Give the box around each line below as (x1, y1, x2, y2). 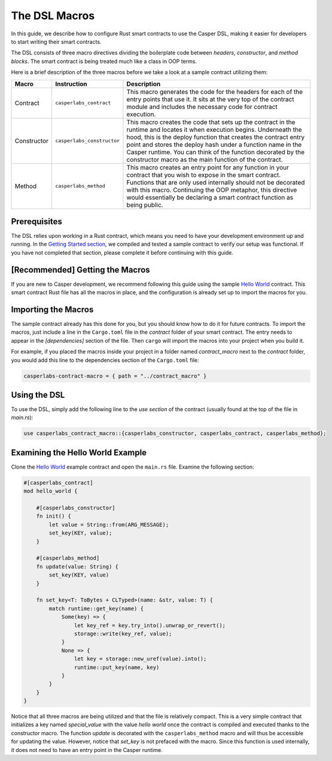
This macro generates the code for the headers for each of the (126, 87, 303, 96)
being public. (126, 201, 163, 209)
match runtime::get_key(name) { (48, 605, 144, 612)
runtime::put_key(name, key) (74, 664, 160, 671)
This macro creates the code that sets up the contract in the (126, 117, 296, 126)
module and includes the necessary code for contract (126, 102, 278, 111)
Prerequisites (11, 216, 62, 227)
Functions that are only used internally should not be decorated (126, 178, 305, 186)
